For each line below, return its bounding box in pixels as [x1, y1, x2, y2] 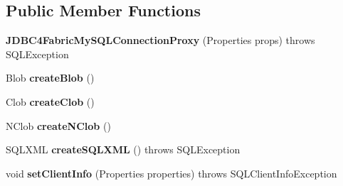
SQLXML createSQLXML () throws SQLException [6, 142, 241, 157]
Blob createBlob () [6, 70, 95, 85]
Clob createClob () [6, 94, 95, 109]
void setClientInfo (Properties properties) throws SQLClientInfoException [6, 165, 337, 180]
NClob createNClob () [6, 118, 111, 133]
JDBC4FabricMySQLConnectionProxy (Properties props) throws [6, 33, 315, 48]
